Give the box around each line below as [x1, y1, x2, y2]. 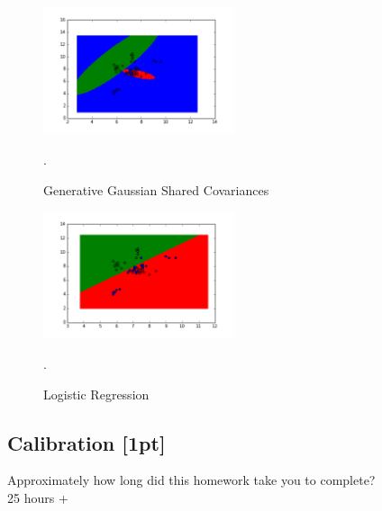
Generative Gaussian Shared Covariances [43, 180, 269, 199]
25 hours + [7, 489, 68, 507]
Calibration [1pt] [7, 428, 166, 456]
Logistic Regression [43, 384, 150, 403]
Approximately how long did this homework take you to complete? [7, 471, 376, 489]
